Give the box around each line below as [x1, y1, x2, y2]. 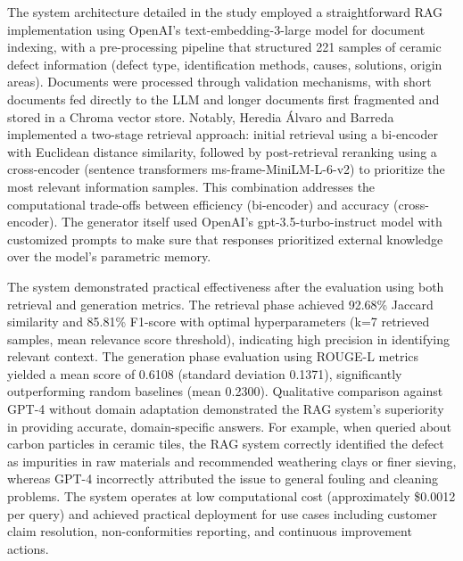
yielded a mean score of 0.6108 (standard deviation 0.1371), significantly [7, 364, 402, 383]
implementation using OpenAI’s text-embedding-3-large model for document [7, 20, 426, 38]
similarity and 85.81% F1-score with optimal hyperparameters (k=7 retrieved [7, 312, 430, 331]
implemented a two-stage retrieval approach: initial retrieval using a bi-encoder [7, 125, 438, 144]
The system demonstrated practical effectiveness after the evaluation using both [7, 276, 444, 295]
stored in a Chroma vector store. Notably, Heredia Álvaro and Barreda [7, 107, 394, 126]
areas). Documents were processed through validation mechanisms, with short [7, 72, 432, 91]
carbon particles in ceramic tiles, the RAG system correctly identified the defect [7, 434, 444, 453]
